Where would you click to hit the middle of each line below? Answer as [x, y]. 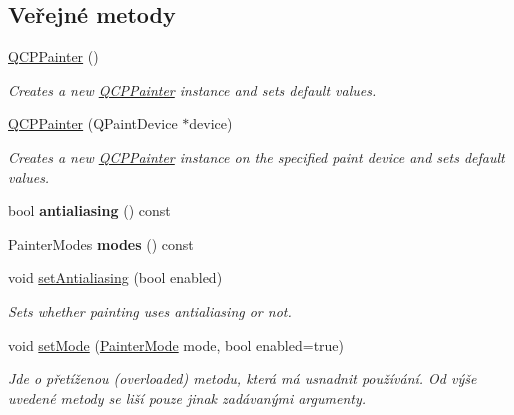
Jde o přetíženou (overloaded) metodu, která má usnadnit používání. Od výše [242, 378]
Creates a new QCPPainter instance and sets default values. [192, 89]
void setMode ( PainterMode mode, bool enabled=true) [176, 344]
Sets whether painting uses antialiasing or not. [150, 310]
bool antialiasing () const [89, 210]
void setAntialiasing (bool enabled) [115, 277]
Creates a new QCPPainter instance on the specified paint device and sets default [256, 156]
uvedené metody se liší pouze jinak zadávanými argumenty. [187, 397]
